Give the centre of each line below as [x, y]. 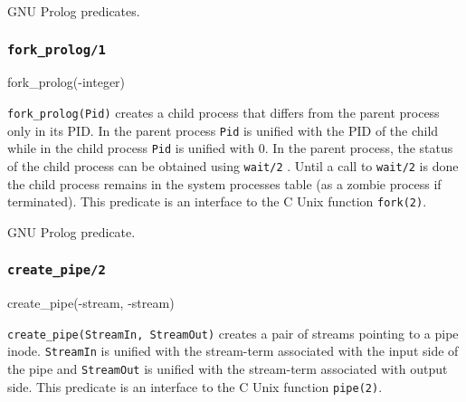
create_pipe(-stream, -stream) [91, 303]
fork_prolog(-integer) [67, 82]
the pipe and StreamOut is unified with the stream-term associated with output [228, 369]
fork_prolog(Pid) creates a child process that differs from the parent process [223, 112]
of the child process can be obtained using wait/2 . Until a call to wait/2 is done [233, 165]
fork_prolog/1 [57, 49]
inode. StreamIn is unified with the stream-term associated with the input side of [233, 351]
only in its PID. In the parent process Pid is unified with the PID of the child [223, 130]
